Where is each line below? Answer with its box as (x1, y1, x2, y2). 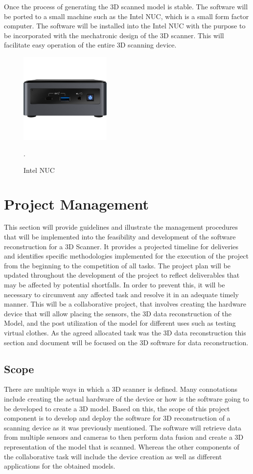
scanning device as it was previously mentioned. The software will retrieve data (4, 422, 242, 432)
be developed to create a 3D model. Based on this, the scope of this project (4, 403, 230, 413)
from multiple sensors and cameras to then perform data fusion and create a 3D (4, 432, 244, 442)
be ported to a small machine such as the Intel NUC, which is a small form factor (4, 11, 249, 21)
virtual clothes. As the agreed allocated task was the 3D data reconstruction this (4, 328, 246, 337)
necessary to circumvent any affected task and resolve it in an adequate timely (4, 289, 239, 299)
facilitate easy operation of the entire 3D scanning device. (4, 40, 177, 50)
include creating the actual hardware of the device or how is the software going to (4, 393, 249, 403)
